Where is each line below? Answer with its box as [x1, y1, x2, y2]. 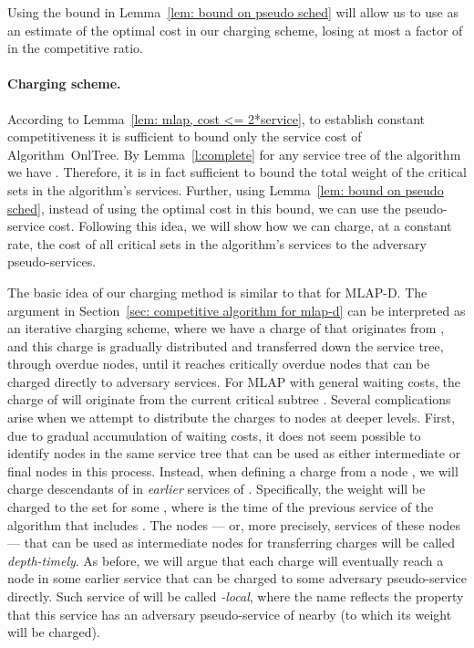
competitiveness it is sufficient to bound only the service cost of [7, 127, 362, 146]
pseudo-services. [7, 252, 97, 271]
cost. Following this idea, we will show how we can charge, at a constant [48, 216, 452, 235]
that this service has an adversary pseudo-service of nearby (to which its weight [7, 604, 452, 623]
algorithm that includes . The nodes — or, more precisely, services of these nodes [7, 515, 460, 534]
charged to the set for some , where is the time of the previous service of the [7, 497, 434, 517]
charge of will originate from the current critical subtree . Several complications [7, 390, 451, 409]
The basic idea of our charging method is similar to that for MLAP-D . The [7, 282, 428, 301]
